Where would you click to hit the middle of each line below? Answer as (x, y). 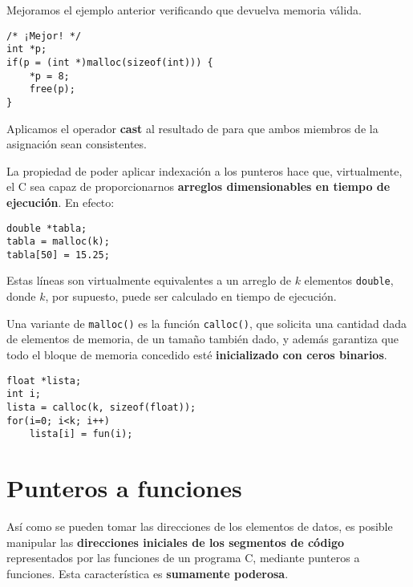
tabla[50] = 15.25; (58, 255)
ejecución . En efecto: (61, 202)
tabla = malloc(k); (58, 242)
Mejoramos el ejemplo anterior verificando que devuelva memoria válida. (184, 10)
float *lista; (44, 381)
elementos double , (349, 280)
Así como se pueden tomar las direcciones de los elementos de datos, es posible (200, 526)
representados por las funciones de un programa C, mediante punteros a (183, 558)
